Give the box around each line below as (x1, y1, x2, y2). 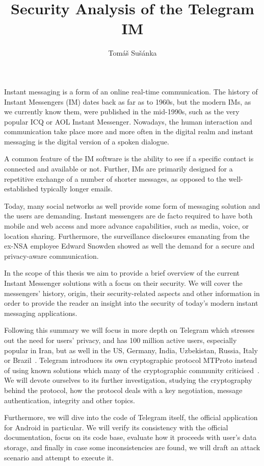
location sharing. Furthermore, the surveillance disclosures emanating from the (4, 230, 250, 241)
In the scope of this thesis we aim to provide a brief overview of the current (4, 267, 240, 278)
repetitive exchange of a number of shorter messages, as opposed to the (4, 173, 226, 184)
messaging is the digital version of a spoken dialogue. (4, 136, 169, 146)
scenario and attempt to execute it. (4, 452, 114, 462)
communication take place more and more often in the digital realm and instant (4, 126, 254, 137)
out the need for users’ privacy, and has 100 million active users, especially (4, 334, 237, 345)
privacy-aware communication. (4, 250, 99, 261)
